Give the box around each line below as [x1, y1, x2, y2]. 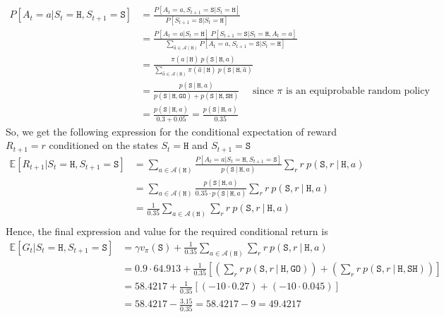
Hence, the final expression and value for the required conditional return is [6, 224, 328, 239]
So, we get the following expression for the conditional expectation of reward [6, 124, 337, 138]
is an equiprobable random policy [285, 85, 430, 96]
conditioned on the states [49, 138, 158, 152]
